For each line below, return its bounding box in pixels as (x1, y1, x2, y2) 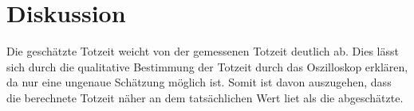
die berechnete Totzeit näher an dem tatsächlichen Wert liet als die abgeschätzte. (6, 89, 404, 105)
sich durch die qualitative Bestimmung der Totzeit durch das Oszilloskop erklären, (6, 58, 408, 75)
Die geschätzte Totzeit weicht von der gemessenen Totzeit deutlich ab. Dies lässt (6, 43, 399, 59)
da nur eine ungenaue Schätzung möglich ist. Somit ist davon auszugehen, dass (6, 74, 392, 90)
